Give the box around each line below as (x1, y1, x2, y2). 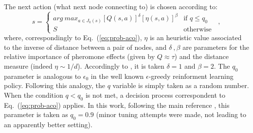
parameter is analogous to (4, 71, 81, 81)
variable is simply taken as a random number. (112, 80, 249, 90)
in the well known (90, 71, 144, 81)
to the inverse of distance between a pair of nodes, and (4, 42, 167, 52)
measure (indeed (4, 60, 53, 71)
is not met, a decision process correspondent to (85, 89, 225, 100)
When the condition (4, 89, 63, 100)
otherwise (183, 26, 212, 33)
